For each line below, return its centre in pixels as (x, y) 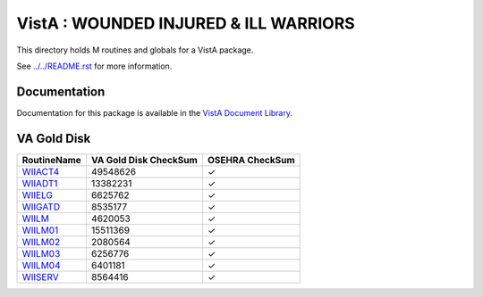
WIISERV (41, 276)
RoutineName (52, 160)
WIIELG (38, 194)
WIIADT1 (40, 183)
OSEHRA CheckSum (251, 160)
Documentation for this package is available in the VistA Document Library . (155, 112)
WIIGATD (41, 207)
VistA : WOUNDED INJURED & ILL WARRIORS (186, 23)
